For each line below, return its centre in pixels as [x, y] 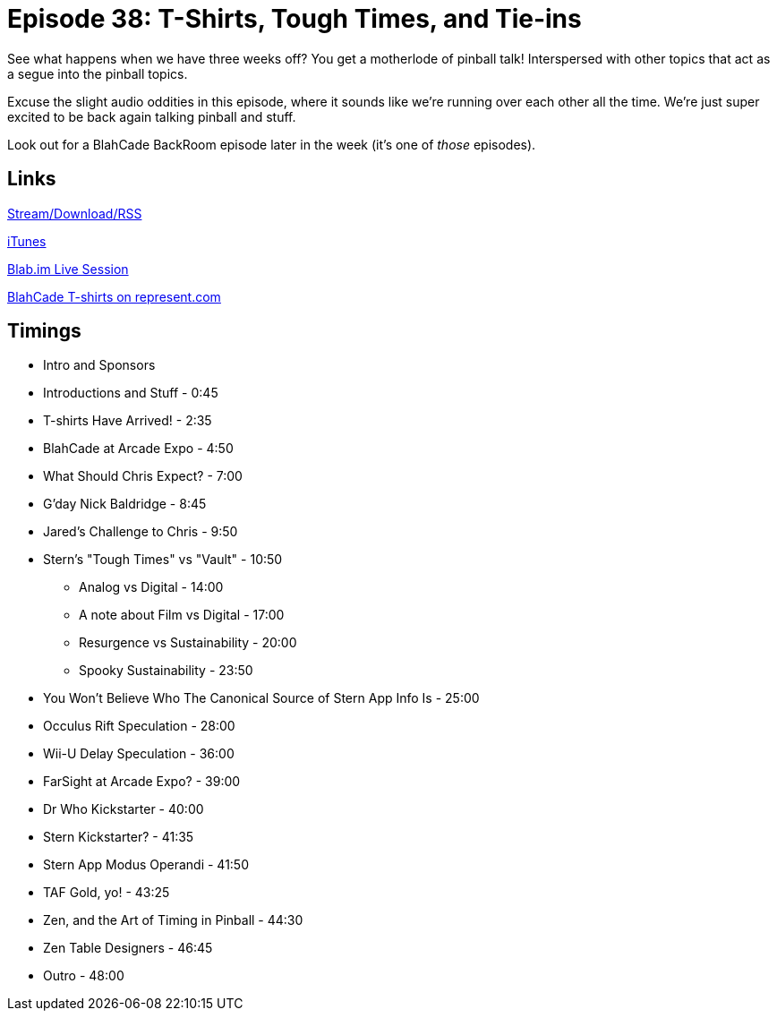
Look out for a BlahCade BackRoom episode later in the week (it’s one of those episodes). [272, 144]
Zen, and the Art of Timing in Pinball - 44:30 [173, 920]
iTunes [27, 241]
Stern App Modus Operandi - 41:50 [146, 865]
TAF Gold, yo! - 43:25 [107, 893]
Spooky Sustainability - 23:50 [166, 671]
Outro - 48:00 [84, 976]
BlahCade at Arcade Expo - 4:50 [138, 449]
